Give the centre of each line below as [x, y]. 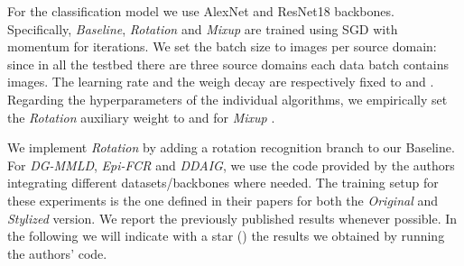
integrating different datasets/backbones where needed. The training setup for [223, 183]
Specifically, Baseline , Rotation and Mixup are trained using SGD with [203, 28]
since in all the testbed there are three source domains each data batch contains [228, 64]
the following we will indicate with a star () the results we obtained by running [226, 236]
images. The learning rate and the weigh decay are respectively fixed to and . [221, 82]
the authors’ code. [57, 253]
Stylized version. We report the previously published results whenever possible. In [232, 218]
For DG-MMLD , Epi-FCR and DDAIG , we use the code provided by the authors [231, 165]
